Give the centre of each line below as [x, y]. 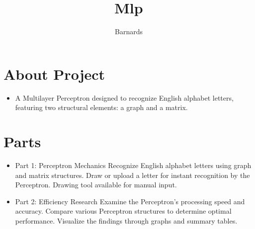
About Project [54, 74]
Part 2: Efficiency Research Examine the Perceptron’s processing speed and [130, 201]
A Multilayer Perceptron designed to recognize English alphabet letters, [124, 97]
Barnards [129, 31]
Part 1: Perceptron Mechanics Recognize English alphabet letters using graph [133, 165]
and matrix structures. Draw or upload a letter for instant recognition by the [132, 175]
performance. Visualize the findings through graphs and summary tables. [126, 220]
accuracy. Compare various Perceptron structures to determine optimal [123, 211]
